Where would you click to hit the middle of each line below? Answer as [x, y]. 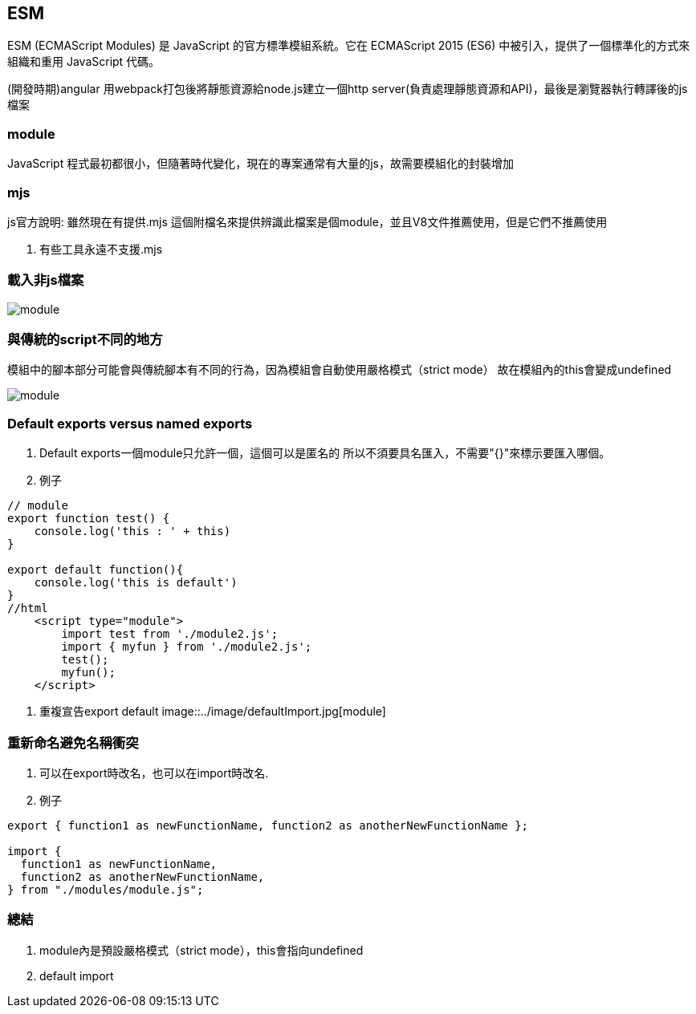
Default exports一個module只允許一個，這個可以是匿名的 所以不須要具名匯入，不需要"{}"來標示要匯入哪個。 [325, 453]
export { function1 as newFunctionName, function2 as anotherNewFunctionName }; [268, 825]
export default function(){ [96, 570]
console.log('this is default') [136, 583]
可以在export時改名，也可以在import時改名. [154, 773]
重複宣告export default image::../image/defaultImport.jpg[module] [213, 712]
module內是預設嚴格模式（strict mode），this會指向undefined [201, 950]
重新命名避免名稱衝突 [73, 742]
